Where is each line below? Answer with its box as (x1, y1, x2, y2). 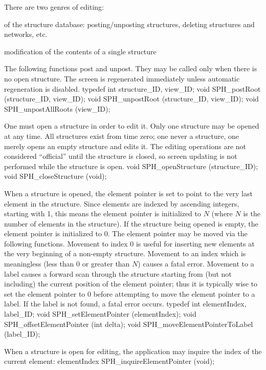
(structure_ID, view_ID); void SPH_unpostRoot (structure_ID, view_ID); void (4, 93, 259, 104)
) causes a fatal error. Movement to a (138, 258, 254, 269)
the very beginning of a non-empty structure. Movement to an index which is (4, 248, 246, 259)
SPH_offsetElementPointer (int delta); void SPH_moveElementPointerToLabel (4, 318, 253, 329)
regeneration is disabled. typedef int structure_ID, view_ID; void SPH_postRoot (4, 83, 261, 94)
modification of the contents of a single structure (4, 46, 157, 56)
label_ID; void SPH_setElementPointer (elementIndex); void (4, 309, 196, 319)
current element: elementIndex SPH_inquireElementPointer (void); (4, 356, 215, 366)
